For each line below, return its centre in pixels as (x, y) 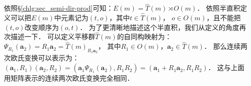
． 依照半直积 (219, 8)
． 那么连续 (222, 46)
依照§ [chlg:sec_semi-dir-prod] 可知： (59, 8)
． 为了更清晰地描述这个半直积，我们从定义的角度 (159, 27)
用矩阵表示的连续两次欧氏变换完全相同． (69, 78)
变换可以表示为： (52, 58)
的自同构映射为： (144, 36)
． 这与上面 (226, 67)
